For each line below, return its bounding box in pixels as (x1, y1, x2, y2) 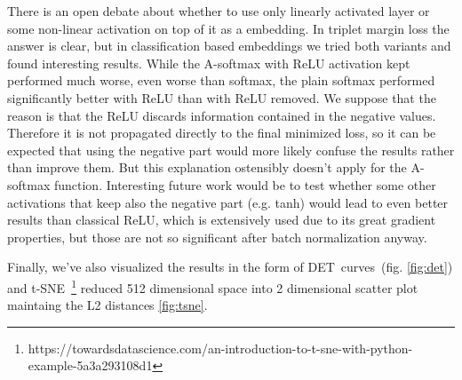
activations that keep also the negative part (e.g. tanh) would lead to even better (7, 193, 449, 211)
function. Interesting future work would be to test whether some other (53, 175, 436, 194)
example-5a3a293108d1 (28, 356, 153, 375)
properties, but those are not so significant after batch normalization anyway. (7, 227, 427, 246)
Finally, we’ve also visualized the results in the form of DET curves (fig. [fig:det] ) (7, 257, 453, 276)
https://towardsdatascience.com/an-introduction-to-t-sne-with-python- (28, 338, 413, 357)
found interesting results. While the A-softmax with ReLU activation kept (7, 53, 410, 72)
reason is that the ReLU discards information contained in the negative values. (7, 106, 436, 124)
